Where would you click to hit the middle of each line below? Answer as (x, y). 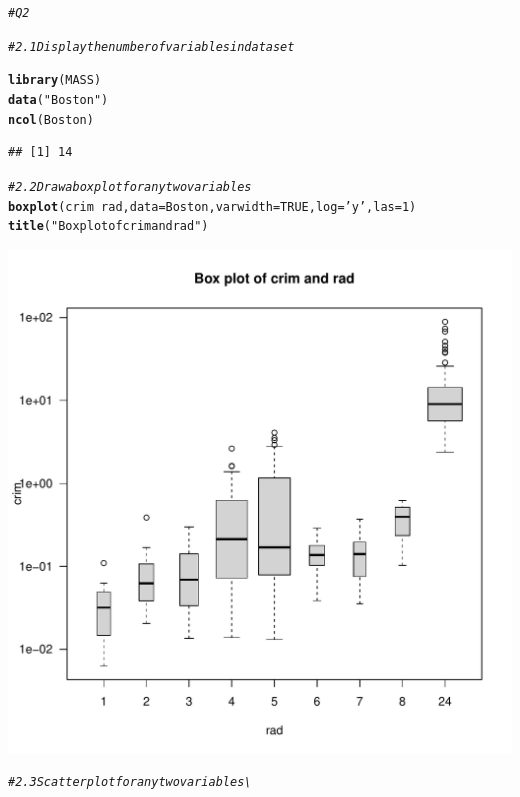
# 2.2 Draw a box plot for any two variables (130, 186)
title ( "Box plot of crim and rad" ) (108, 226)
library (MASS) (55, 80)
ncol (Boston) (51, 119)
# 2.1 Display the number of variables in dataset (151, 46)
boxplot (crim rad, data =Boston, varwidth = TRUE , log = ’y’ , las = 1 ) (212, 206)
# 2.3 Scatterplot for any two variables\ (130, 782)
